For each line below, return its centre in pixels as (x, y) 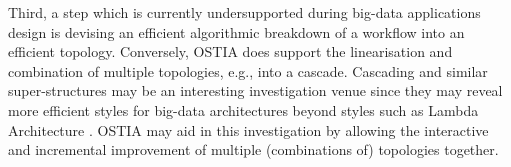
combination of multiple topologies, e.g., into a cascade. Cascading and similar (248, 70)
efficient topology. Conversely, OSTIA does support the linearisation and (230, 51)
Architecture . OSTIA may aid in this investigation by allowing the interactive (248, 129)
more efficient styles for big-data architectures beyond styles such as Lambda (243, 109)
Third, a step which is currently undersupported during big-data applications (244, 12)
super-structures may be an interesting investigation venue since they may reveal (255, 90)
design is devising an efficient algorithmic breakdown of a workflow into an (236, 31)
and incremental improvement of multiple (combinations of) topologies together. (253, 149)
